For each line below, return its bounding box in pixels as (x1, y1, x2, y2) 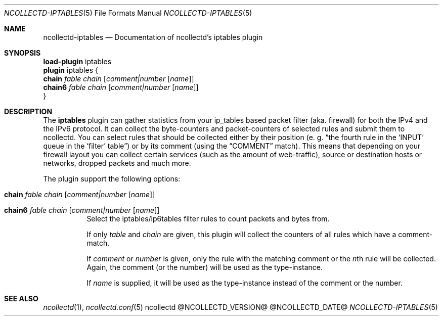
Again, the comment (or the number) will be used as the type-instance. (86, 263, 323, 271)
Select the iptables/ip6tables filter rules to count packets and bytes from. (86, 214, 330, 223)
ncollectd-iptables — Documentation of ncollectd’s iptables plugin (43, 33, 263, 41)
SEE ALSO (4, 294, 38, 303)
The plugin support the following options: (43, 174, 181, 183)
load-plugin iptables (43, 57, 112, 66)
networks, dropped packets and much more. (43, 159, 191, 167)
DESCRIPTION (4, 107, 53, 116)
